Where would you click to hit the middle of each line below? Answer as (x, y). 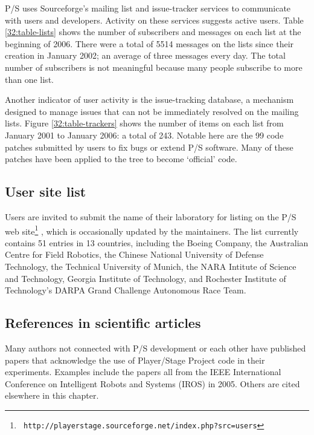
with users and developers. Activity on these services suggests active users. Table (154, 20)
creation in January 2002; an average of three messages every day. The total (145, 55)
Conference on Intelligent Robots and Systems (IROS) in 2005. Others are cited (152, 383)
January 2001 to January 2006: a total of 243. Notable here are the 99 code (144, 135)
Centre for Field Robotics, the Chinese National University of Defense (134, 254)
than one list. (29, 79)
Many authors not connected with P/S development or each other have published (155, 348)
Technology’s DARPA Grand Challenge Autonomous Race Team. (126, 290)
